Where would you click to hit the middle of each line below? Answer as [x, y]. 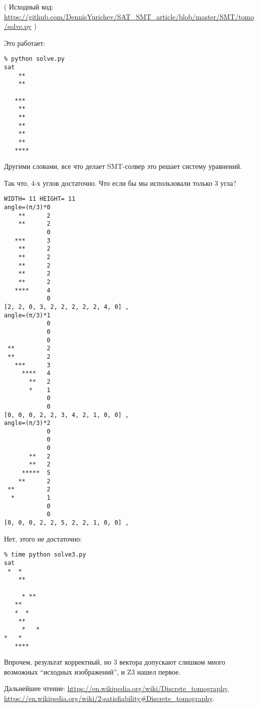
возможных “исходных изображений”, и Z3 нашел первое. [92, 671]
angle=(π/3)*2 [27, 423]
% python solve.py [34, 59]
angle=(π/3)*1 [27, 315]
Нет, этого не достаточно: [43, 538]
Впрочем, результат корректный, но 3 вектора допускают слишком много [115, 662]
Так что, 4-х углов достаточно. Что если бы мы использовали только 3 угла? [120, 183]
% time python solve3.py [45, 555]
